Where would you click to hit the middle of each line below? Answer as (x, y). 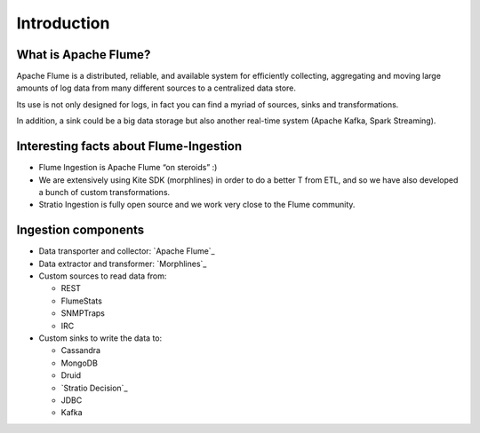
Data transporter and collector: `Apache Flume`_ (127, 251)
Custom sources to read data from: (103, 276)
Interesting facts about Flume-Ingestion (129, 146)
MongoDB (79, 363)
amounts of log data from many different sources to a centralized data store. (156, 88)
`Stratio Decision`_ (94, 388)
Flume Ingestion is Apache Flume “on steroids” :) (128, 168)
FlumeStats (81, 301)
